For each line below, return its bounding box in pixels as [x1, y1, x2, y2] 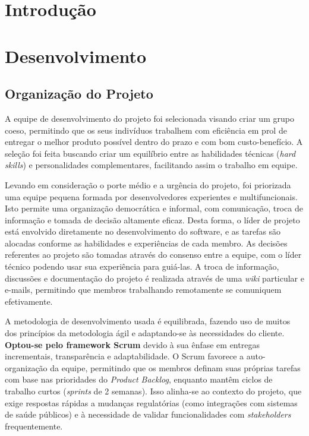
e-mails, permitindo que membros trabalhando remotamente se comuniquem [5, 283, 282, 296]
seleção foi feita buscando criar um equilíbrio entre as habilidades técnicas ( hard [5, 147, 296, 159]
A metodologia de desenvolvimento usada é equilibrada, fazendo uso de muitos [5, 315, 291, 327]
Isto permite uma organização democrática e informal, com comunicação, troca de [5, 202, 303, 214]
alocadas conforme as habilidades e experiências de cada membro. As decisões [5, 236, 288, 249]
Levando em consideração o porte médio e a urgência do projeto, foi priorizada [5, 178, 291, 191]
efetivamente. [5, 295, 53, 307]
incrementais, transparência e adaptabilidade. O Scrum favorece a [5, 350, 244, 362]
